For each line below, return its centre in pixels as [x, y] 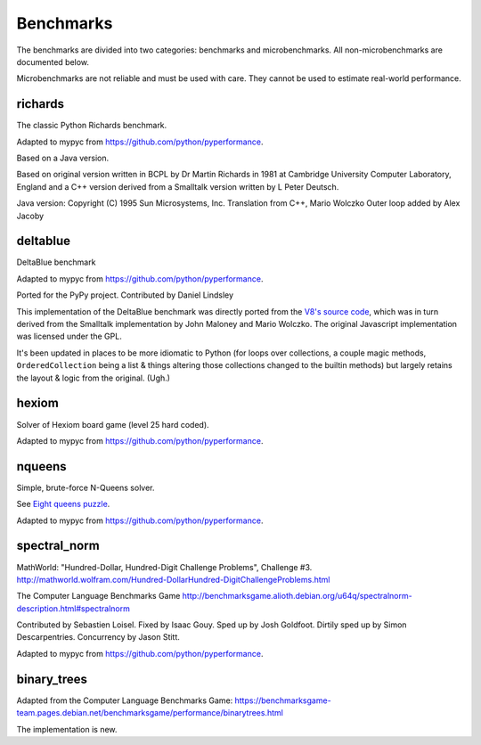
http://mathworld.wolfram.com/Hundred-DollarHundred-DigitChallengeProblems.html [173, 579]
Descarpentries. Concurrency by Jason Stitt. [98, 637]
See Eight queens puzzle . [63, 504]
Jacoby [30, 216]
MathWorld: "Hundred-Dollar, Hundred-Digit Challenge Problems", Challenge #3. [164, 567]
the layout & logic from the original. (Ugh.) [94, 378]
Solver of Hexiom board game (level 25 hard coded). [113, 424]
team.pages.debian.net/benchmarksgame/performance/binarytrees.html [150, 713]
